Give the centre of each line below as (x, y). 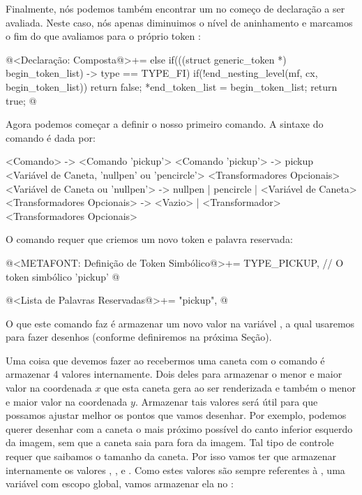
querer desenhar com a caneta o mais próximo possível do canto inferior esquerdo (179, 428)
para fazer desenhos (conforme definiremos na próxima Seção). (139, 337)
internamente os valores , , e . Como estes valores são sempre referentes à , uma (175, 470)
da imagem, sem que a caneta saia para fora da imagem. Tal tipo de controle (170, 442)
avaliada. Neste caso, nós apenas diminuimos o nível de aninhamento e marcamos (179, 22)
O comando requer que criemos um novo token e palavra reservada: (149, 239)
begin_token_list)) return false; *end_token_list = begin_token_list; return (172, 86)
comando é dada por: (51, 137)
